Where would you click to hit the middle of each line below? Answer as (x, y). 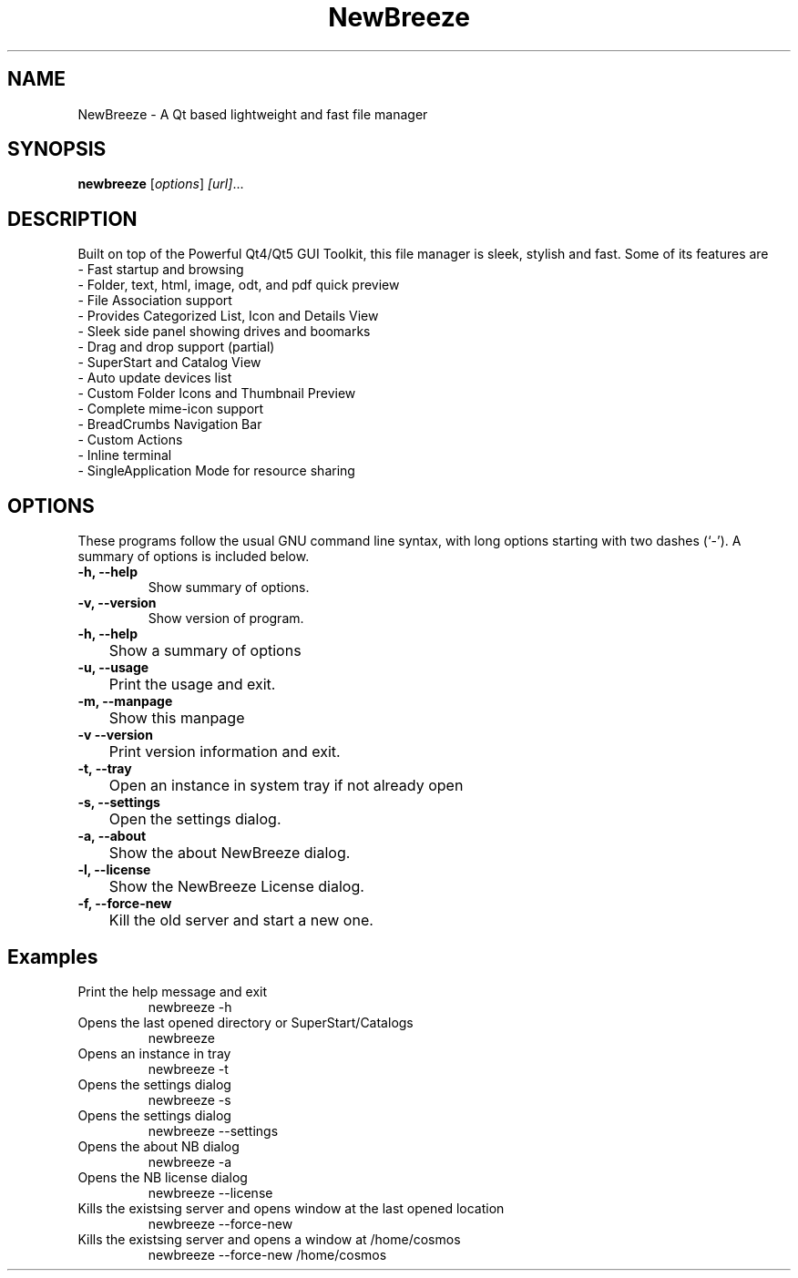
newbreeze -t (188, 1068)
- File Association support (155, 301)
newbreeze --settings (213, 1130)
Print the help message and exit (173, 991)
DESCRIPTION (72, 219)
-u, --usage (113, 668)
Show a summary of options (205, 651)
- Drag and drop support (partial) (176, 347)
